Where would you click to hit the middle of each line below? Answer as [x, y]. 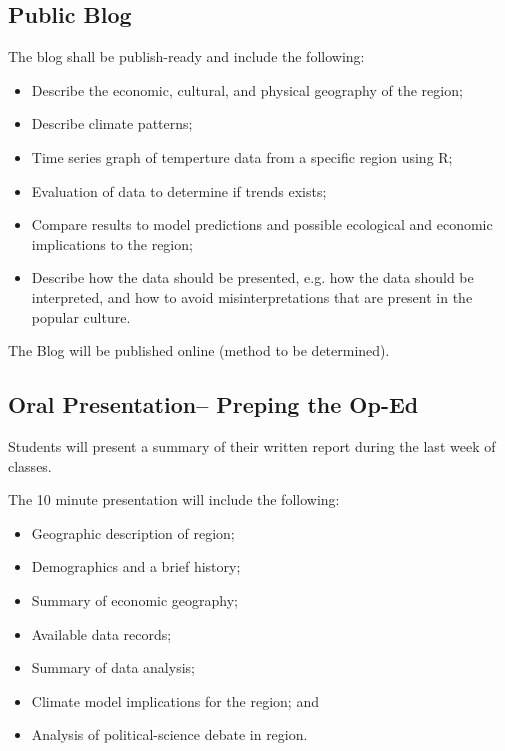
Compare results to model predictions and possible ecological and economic [262, 224]
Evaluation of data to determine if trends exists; [179, 190]
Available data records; [101, 633]
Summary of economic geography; [134, 599]
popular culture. [81, 316]
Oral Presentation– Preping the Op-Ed [213, 404]
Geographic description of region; [133, 532]
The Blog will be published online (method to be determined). [199, 350]
